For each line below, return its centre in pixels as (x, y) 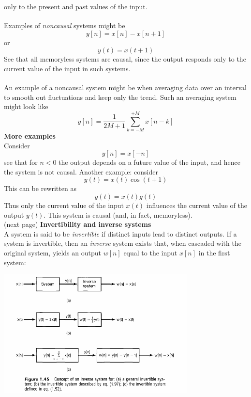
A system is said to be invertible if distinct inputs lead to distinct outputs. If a (120, 233)
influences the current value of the (197, 205)
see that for (21, 162)
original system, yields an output (52, 253)
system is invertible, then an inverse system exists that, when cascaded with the (123, 243)
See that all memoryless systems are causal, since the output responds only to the (125, 59)
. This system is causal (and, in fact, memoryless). (118, 214)
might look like (26, 106)
